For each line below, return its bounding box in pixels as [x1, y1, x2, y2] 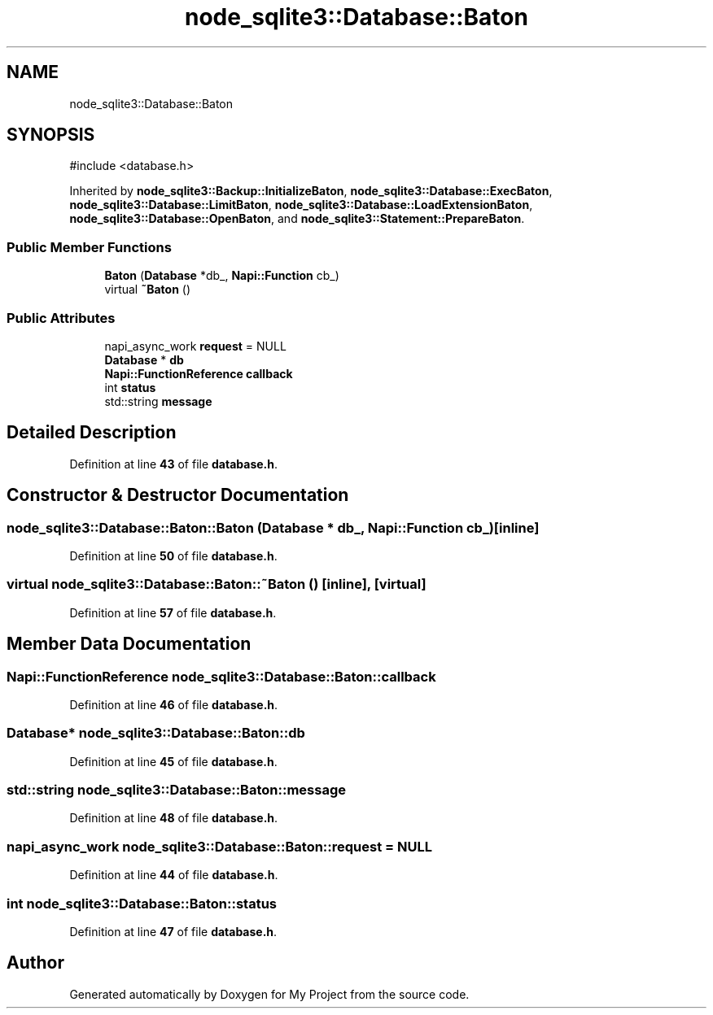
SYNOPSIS [7, 124, 95, 146]
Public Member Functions [7, 238, 172, 255]
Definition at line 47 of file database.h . [69, 924, 278, 939]
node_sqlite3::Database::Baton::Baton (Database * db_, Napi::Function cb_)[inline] [7, 519, 540, 536]
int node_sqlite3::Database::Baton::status [7, 895, 278, 912]
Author [7, 952, 64, 974]
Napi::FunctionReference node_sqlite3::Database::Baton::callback [7, 668, 436, 685]
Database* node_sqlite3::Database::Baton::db [7, 725, 305, 742]
